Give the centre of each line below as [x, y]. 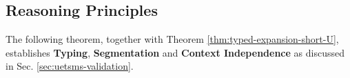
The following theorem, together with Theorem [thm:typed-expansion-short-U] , [172, 39]
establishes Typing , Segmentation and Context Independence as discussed [175, 52]
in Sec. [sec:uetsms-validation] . [70, 66]
